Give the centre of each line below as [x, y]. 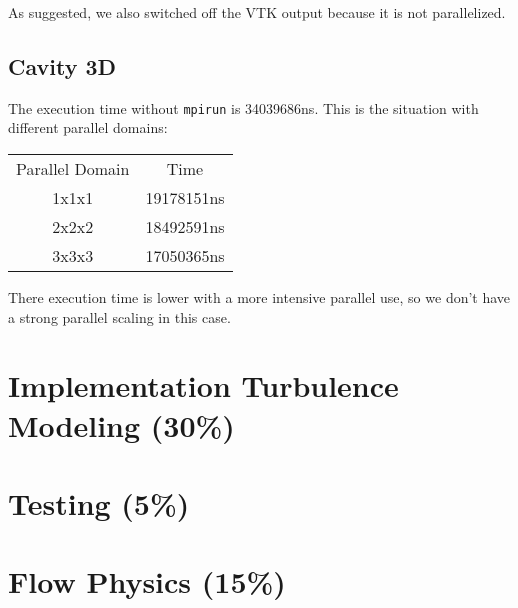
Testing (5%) [99, 502]
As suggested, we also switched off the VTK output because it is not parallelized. [257, 12]
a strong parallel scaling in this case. [119, 316]
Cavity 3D [62, 65]
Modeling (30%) [121, 424]
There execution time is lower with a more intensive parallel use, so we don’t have [259, 297]
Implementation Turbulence [203, 385]
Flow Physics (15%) [147, 581]
